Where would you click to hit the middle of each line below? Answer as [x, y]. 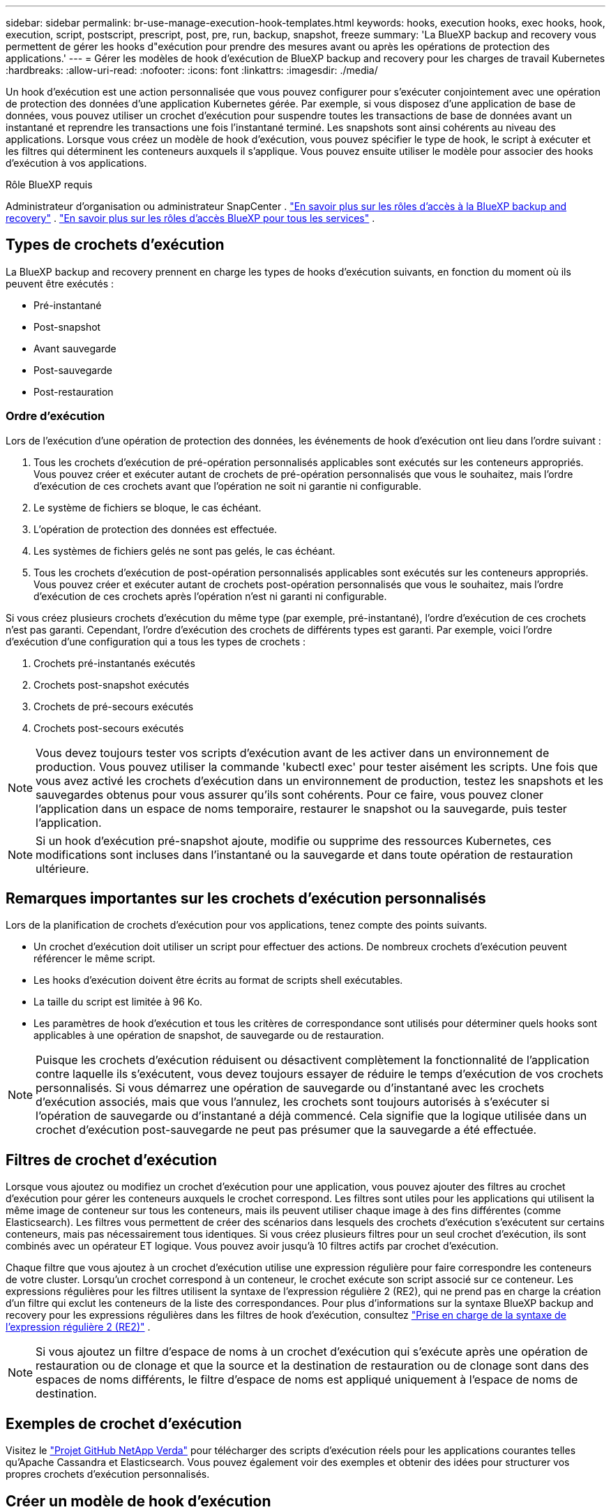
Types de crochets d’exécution [115, 245]
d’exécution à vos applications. [76, 163]
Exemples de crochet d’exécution [124, 1423]
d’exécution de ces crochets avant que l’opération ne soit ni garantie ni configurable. [227, 486]
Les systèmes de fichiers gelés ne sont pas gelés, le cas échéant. [184, 551]
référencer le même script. [95, 959]
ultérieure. [62, 868]
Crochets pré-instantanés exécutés [114, 663]
